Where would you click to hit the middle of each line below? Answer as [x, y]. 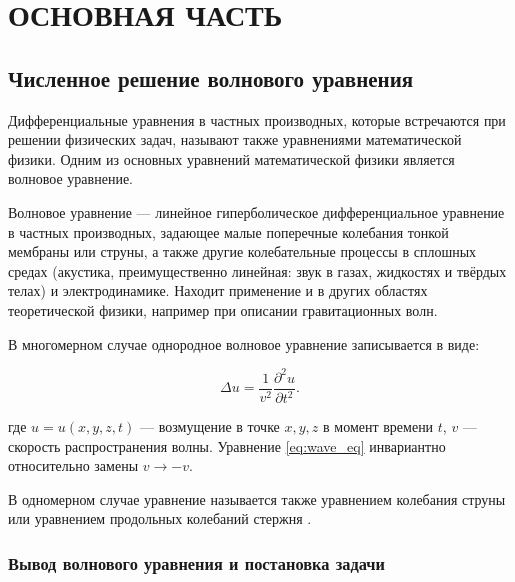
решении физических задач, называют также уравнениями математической [235, 139]
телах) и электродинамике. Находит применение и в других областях [218, 290]
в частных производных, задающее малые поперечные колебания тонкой [228, 231]
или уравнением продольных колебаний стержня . [160, 518]
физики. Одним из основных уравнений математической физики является [231, 158]
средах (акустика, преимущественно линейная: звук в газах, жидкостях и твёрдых [257, 270]
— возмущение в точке [210, 426]
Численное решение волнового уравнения [211, 77]
